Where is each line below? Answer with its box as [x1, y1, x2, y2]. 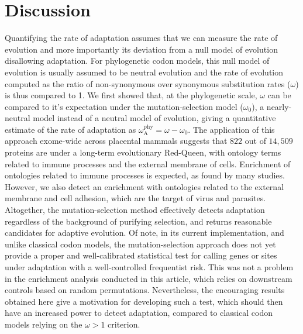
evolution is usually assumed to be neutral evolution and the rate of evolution [5, 66, 284, 78]
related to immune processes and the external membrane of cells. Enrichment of [5, 157, 291, 170]
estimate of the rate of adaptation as [5, 123, 136, 135]
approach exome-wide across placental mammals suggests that [5, 135, 228, 147]
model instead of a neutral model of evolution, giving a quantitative [33, 112, 276, 124]
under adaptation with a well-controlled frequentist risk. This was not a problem [5, 261, 294, 273]
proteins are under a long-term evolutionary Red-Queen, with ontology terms [5, 146, 281, 159]
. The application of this [188, 123, 275, 135]
